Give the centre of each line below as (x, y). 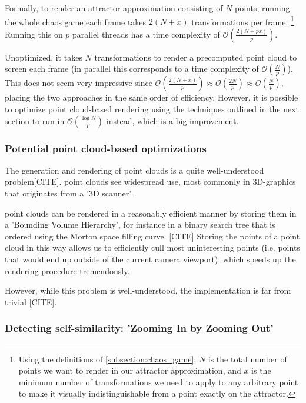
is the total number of (247, 359)
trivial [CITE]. (31, 302)
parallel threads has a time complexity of (146, 34)
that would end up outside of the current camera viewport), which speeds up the (150, 259)
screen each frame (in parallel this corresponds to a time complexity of (132, 69)
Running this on (34, 34)
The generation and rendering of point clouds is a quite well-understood (134, 170)
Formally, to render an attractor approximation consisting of (114, 8)
